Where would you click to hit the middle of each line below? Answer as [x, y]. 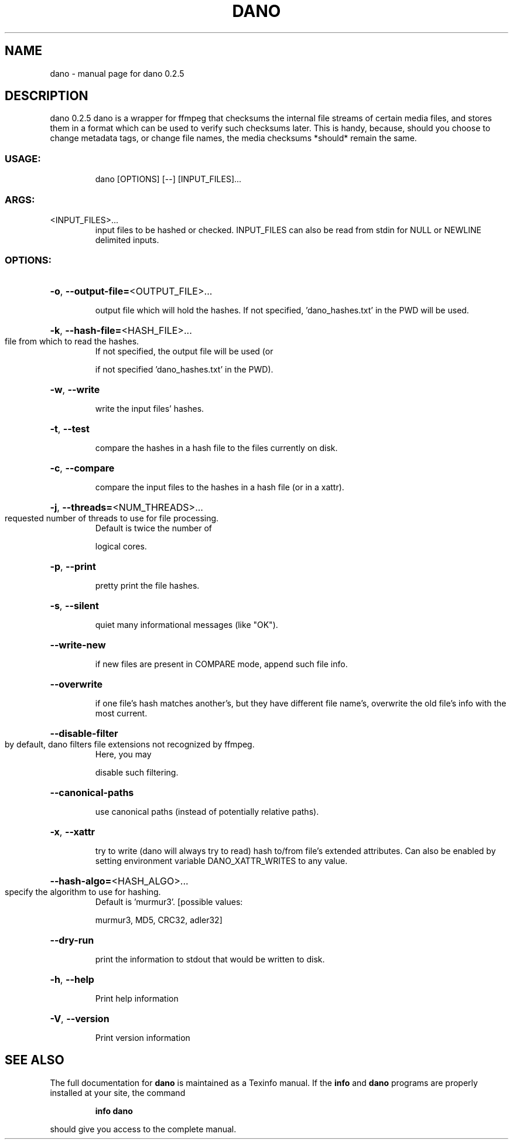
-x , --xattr [73, 831]
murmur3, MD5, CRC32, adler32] [159, 920]
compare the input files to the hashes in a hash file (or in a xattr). [220, 487]
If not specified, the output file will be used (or [184, 351]
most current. [121, 713]
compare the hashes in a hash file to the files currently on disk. [216, 448]
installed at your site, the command [118, 1092]
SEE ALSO [35, 1060]
